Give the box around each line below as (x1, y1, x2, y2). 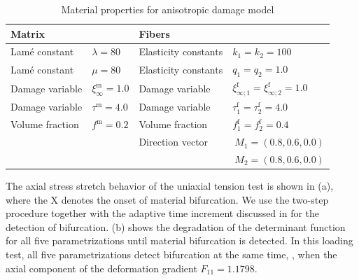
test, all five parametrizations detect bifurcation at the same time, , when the (6, 246, 337, 261)
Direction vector (139, 134, 209, 149)
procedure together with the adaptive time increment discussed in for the (6, 206, 320, 220)
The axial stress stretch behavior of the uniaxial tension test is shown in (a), (6, 178, 334, 192)
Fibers (139, 26, 170, 41)
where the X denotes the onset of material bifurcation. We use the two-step (6, 192, 329, 206)
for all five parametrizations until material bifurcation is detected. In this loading (6, 233, 353, 248)
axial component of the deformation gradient (6, 260, 197, 275)
